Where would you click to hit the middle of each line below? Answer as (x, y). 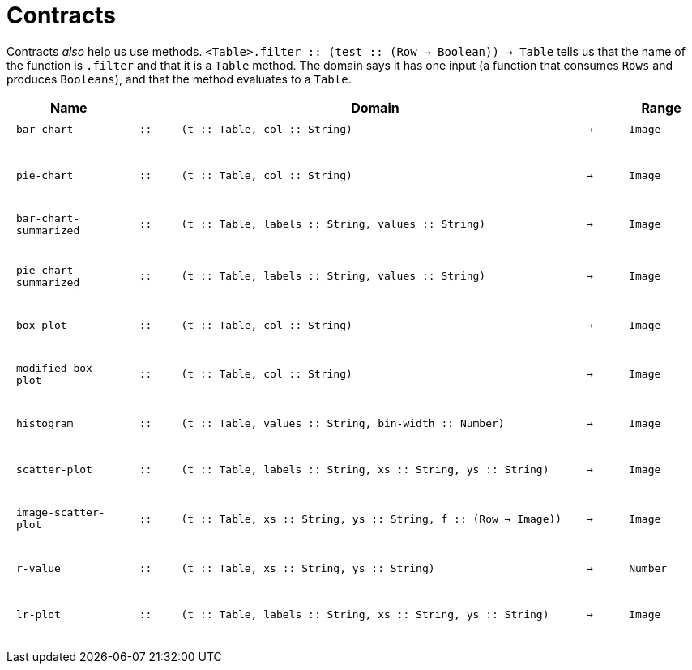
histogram (45, 424)
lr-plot (38, 614)
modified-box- (58, 368)
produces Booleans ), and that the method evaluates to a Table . (179, 79)
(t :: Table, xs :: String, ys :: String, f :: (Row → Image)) (372, 519)
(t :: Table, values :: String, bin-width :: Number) (343, 424)
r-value (38, 568)
